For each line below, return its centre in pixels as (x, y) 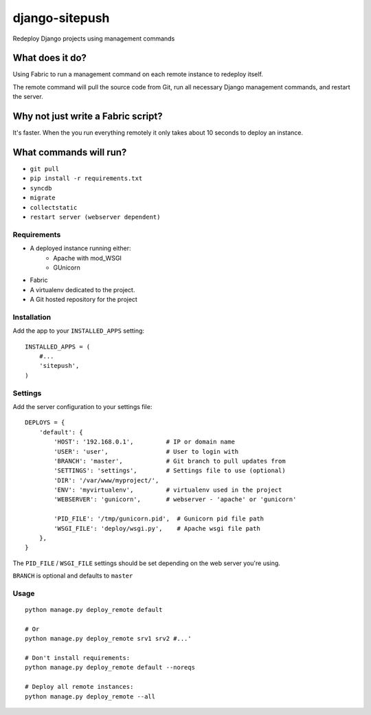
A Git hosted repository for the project (83, 300)
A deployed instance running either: (80, 248)
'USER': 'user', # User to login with (146, 451)
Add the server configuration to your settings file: (82, 406)
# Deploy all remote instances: (79, 687)
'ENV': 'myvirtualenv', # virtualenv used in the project (168, 490)
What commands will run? (70, 152)
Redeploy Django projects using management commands (94, 38)
